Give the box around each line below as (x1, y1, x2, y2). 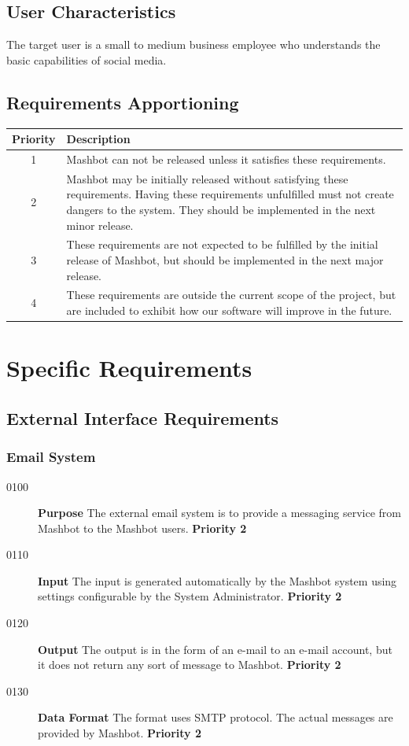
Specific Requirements (6, 352, 252, 384)
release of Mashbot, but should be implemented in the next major (66, 252, 384, 268)
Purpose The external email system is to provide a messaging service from (38, 504, 401, 521)
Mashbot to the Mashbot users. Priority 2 (38, 519, 247, 536)
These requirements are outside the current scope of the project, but (66, 286, 396, 303)
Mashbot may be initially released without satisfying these (66, 170, 348, 186)
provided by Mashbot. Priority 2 (38, 725, 201, 741)
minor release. (66, 216, 134, 233)
